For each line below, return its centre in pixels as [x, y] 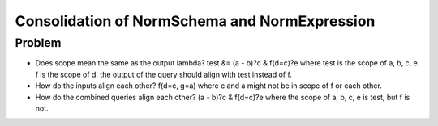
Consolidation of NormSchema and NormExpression [195, 21]
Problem [38, 43]
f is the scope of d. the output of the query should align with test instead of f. [163, 74]
